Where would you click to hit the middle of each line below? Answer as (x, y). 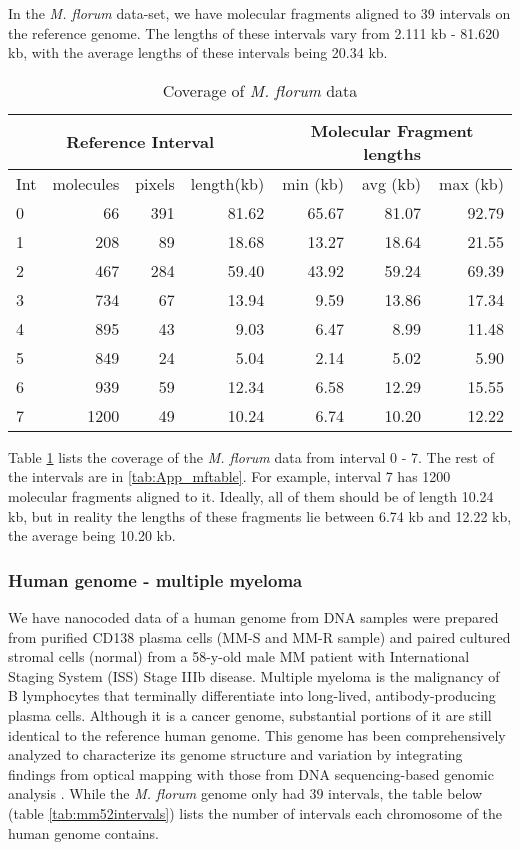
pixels (155, 183)
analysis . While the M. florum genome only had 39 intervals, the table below (245, 793)
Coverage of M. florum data (260, 90)
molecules (86, 183)
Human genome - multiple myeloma (155, 579)
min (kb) (313, 183)
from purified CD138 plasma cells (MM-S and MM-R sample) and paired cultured (259, 636)
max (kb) (471, 183)
